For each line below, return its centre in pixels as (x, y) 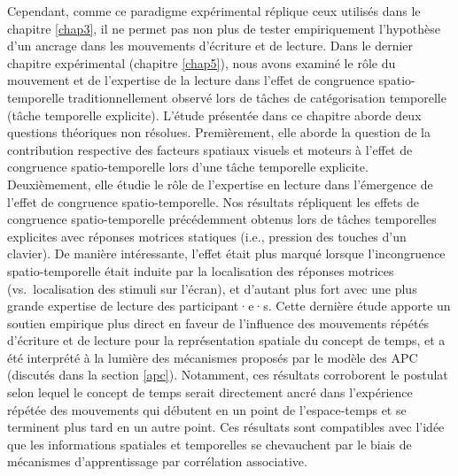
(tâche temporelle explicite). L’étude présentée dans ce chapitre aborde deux (214, 115)
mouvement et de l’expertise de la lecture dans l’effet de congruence (191, 80)
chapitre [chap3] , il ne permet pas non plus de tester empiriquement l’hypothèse (224, 28)
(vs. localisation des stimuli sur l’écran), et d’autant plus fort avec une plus (212, 288)
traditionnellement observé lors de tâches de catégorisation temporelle (257, 97)
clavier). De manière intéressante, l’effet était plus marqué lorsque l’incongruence (226, 253)
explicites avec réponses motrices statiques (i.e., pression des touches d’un (207, 236)
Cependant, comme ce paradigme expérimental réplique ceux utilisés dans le (214, 11)
